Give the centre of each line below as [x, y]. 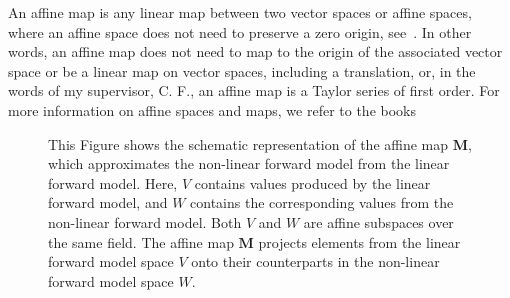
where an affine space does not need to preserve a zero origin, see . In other [240, 31]
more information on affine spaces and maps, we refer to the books [212, 109]
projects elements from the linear [359, 241]
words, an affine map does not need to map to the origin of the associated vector [255, 51]
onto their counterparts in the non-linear [315, 261]
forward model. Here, [113, 182]
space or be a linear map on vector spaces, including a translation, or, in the [242, 70]
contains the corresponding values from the [322, 202]
